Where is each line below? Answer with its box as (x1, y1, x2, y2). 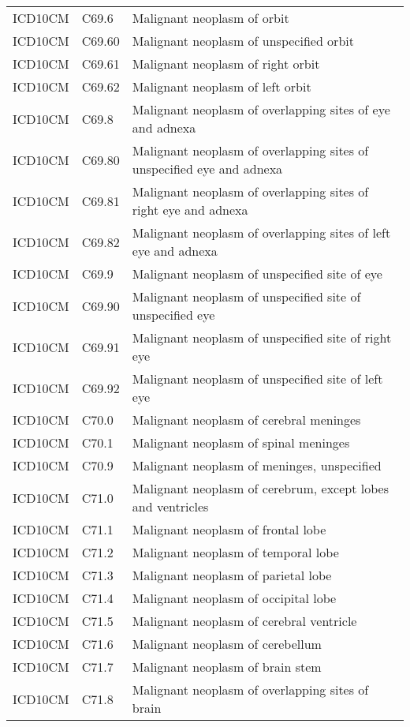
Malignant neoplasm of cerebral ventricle (132, 612, 357, 630)
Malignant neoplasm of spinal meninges (132, 433, 350, 452)
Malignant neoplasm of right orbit (132, 54, 320, 73)
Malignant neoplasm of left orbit (132, 77, 311, 96)
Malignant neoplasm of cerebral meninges (132, 410, 361, 429)
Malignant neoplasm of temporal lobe (132, 543, 339, 561)
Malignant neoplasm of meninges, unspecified (132, 456, 382, 474)
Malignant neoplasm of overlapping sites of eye (132, 100, 390, 118)
